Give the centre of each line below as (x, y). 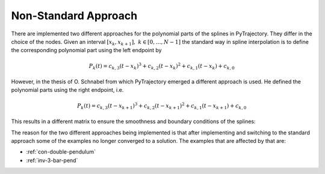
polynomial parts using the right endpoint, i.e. (67, 90)
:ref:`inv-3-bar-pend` (52, 160)
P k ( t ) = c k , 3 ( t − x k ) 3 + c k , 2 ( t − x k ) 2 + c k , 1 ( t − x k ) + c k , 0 (162, 66)
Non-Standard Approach (74, 16)
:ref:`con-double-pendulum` (61, 152)
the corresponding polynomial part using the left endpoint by (86, 50)
